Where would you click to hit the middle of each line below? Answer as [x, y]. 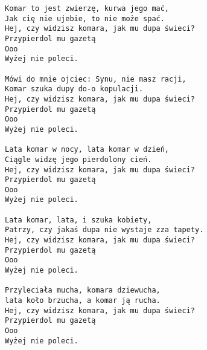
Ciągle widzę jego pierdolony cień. [78, 159]
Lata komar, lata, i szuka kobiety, [78, 220]
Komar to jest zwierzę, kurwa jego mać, [87, 8]
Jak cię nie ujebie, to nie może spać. [85, 18]
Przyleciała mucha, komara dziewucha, [83, 290]
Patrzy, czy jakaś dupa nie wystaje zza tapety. [104, 230]
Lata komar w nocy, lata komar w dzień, [87, 150]
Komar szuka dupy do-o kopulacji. [74, 89]
